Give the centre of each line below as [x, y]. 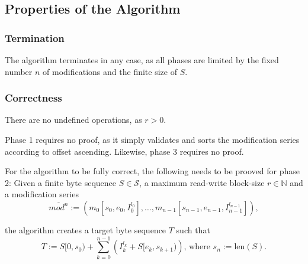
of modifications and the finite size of [110, 71]
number [19, 71]
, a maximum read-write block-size [202, 182]
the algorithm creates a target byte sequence [86, 229]
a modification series [42, 194]
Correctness [33, 98]
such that [193, 229]
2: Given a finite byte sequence [60, 182]
